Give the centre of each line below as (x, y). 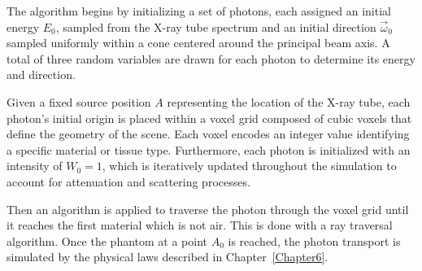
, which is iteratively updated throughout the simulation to (249, 166)
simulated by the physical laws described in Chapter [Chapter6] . (167, 257)
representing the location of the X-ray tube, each (289, 101)
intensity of (35, 166)
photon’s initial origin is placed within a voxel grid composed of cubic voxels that (209, 118)
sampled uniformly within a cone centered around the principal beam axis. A (198, 43)
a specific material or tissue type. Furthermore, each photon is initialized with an (209, 149)
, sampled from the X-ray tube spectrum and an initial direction (216, 26)
